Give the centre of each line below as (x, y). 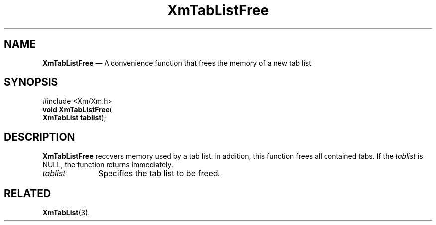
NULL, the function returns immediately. (108, 165)
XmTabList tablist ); (74, 118)
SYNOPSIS (31, 82)
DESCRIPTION (40, 137)
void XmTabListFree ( (77, 110)
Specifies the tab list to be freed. (159, 174)
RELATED (28, 193)
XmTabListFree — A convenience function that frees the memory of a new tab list (177, 63)
